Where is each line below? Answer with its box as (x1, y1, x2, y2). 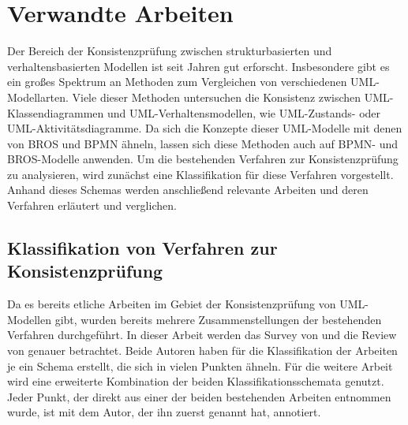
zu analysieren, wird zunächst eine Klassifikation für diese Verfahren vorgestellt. (7, 166, 394, 182)
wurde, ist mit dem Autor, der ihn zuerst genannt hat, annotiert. (7, 404, 321, 420)
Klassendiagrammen (7, 104, 104, 121)
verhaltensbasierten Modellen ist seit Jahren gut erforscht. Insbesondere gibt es (7, 58, 390, 74)
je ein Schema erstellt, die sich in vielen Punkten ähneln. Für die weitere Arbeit (7, 357, 393, 374)
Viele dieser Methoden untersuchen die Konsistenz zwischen (72, 88, 361, 105)
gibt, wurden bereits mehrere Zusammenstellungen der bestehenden (54, 311, 382, 327)
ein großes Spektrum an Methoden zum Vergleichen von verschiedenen (7, 73, 347, 90)
